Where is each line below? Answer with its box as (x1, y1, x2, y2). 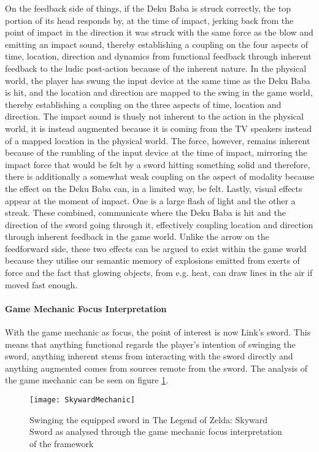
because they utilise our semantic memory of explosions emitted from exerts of (5, 254, 300, 267)
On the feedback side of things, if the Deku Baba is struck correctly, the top (5, 2, 291, 14)
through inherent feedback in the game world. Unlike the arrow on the (5, 230, 269, 243)
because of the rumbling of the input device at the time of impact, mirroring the (5, 146, 307, 159)
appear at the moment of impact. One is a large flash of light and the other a (5, 194, 296, 207)
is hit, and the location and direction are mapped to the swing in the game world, (5, 86, 313, 99)
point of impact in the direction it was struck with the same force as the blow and (5, 26, 313, 39)
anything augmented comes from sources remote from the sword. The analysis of (5, 361, 307, 374)
